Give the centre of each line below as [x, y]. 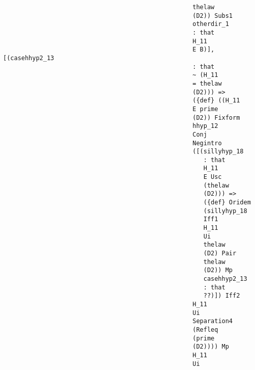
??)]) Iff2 [222, 296]
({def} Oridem [227, 203]
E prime [205, 109]
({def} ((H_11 [216, 101]
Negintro [207, 143]
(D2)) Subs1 [213, 16]
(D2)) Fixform [216, 117]
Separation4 [213, 321]
